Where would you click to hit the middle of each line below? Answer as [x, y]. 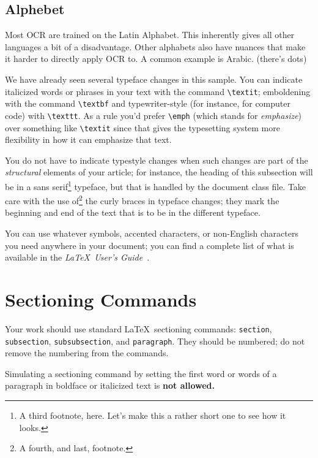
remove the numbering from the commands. [87, 353]
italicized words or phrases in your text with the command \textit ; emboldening [158, 91]
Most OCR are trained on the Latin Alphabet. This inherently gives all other [150, 35]
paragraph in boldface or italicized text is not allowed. [110, 385]
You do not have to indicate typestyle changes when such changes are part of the [157, 160]
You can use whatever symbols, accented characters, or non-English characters [152, 233]
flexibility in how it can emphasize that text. [88, 139]
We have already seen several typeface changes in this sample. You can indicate [154, 79]
